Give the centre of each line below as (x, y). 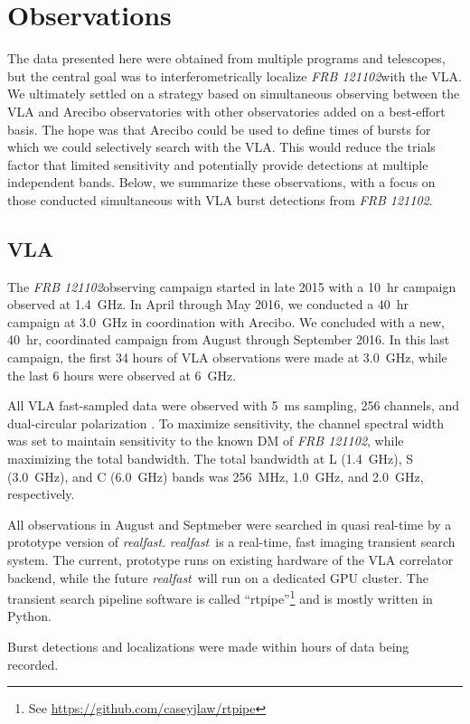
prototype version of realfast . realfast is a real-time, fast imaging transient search (231, 542)
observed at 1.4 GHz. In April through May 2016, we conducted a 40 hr (208, 304)
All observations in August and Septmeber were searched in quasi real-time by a (230, 524)
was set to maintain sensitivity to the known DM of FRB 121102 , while (206, 441)
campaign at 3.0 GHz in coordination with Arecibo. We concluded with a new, (226, 321)
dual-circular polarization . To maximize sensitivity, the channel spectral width (226, 423)
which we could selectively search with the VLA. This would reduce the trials (221, 147)
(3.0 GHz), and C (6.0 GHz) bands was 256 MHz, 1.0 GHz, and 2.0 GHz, (216, 476)
